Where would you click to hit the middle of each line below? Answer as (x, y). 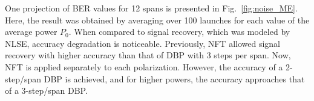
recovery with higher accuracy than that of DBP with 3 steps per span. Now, (148, 55)
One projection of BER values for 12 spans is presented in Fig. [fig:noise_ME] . (151, 8)
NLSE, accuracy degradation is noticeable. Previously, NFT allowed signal (142, 43)
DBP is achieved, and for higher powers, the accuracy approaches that (174, 78)
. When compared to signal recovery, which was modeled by (179, 32)
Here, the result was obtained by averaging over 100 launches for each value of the (157, 20)
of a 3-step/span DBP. (46, 90)
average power (31, 32)
